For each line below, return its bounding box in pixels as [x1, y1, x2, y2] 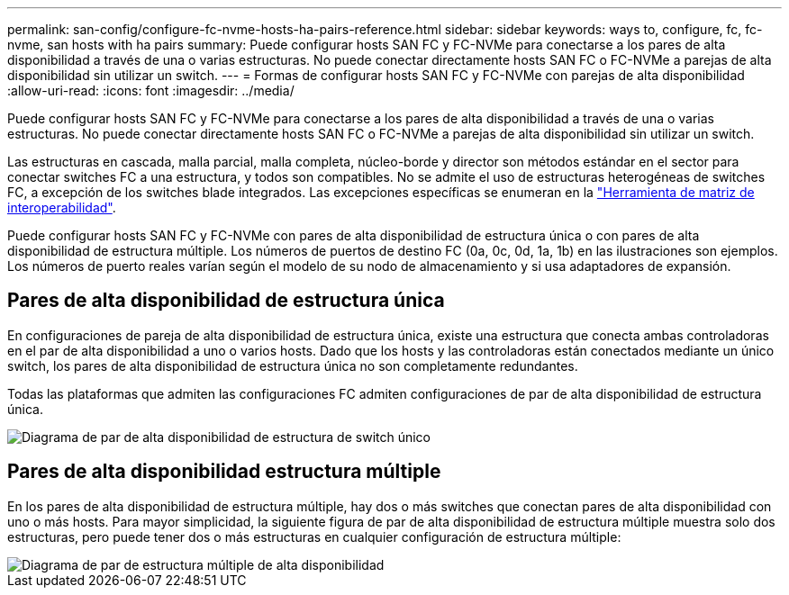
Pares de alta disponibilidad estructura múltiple [7, 460, 441, 483]
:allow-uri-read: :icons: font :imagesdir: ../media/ [7, 83, 295, 98]
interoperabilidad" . [7, 200, 116, 215]
